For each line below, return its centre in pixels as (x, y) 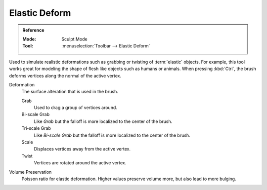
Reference (33, 30)
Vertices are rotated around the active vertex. (80, 163)
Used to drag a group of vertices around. (75, 108)
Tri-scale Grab (36, 128)
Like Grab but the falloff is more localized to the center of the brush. (103, 121)
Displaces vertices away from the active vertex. (82, 149)
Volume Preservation (30, 172)
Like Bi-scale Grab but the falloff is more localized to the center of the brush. (112, 135)
